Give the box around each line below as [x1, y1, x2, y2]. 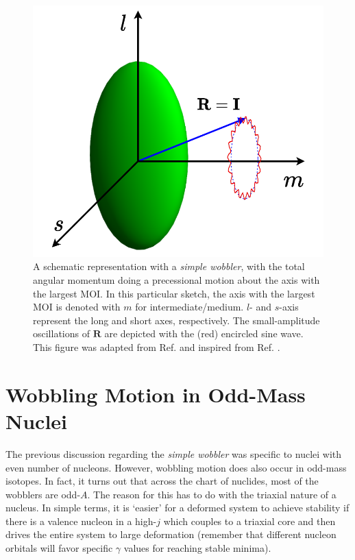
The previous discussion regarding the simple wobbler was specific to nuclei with [5, 446, 342, 461]
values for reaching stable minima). [123, 541, 271, 555]
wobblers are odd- [5, 487, 81, 501]
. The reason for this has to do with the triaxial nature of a [87, 487, 336, 501]
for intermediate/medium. [135, 300, 244, 314]
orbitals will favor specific [5, 541, 113, 555]
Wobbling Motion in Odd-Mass [5, 380, 306, 408]
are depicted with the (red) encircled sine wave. [104, 326, 304, 341]
